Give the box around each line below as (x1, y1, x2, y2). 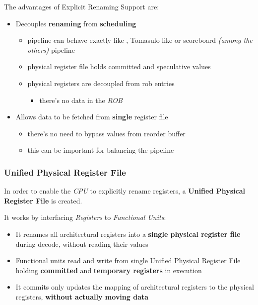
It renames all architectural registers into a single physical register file (15, 228, 241, 239)
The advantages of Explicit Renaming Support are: (4, 1, 159, 11)
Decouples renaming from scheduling (15, 18, 136, 28)
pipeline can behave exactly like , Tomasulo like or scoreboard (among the (27, 35, 253, 45)
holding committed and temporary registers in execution (15, 265, 202, 275)
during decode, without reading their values (15, 238, 148, 249)
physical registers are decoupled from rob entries (27, 78, 175, 88)
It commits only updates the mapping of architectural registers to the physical (15, 282, 254, 292)
